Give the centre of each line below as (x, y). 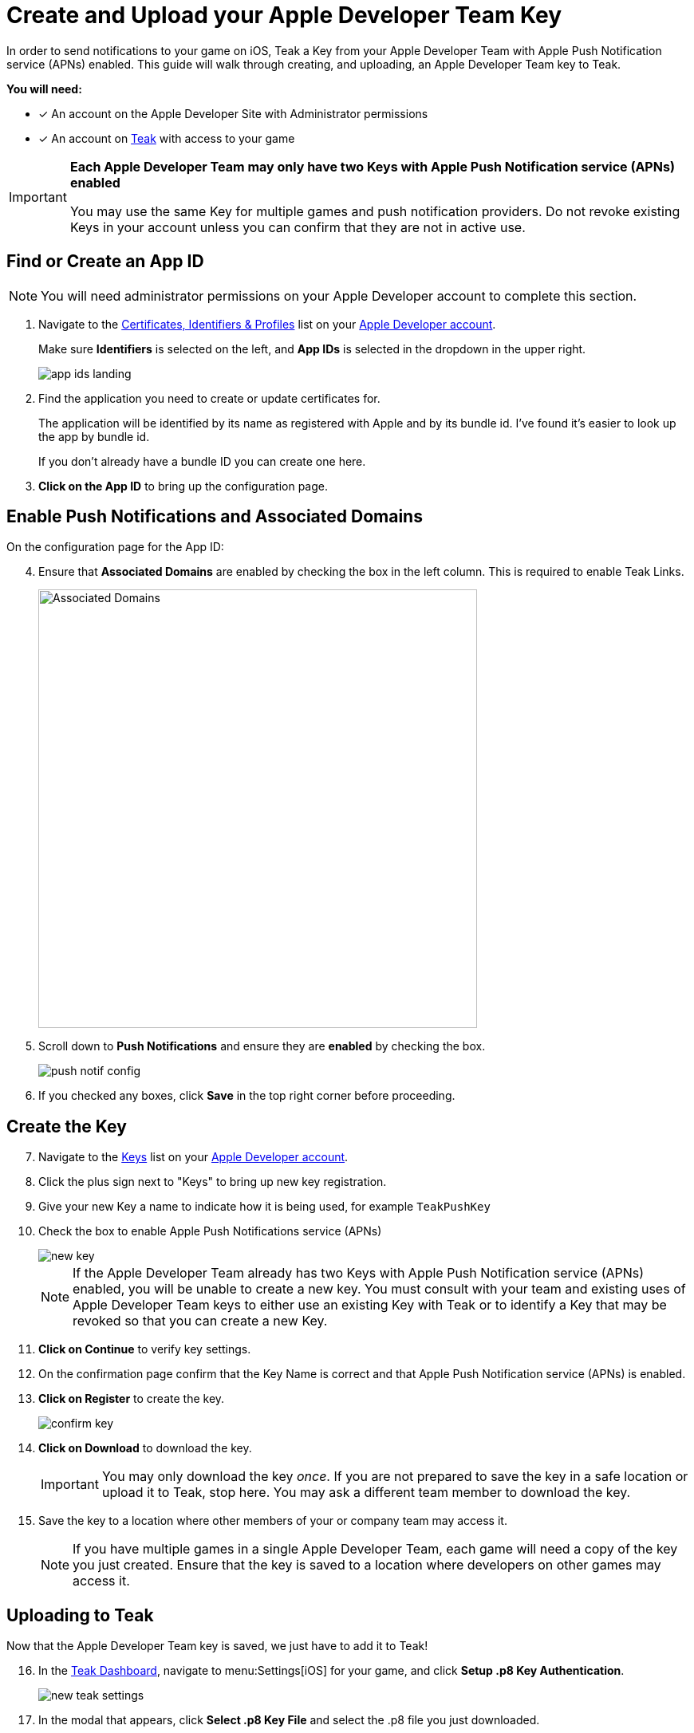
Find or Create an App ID (105, 262)
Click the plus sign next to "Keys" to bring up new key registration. (213, 1182)
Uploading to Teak (80, 1615)
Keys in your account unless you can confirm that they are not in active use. (298, 227)
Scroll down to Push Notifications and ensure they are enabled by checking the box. (262, 1046)
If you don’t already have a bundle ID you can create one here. (202, 461)
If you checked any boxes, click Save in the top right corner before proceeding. (247, 1096)
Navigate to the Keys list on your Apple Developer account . (193, 1157)
